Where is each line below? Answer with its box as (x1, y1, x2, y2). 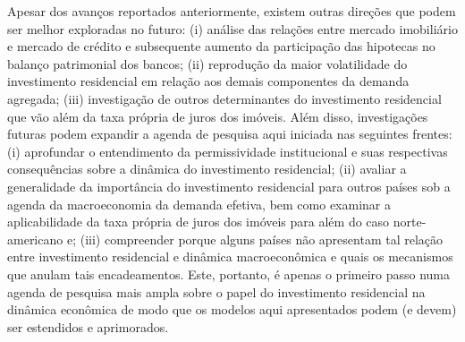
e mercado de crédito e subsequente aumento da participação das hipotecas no (7, 37, 435, 56)
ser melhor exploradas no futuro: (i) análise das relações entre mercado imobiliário (7, 19, 458, 38)
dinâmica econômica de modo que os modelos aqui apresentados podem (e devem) (7, 300, 457, 319)
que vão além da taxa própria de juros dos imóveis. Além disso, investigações (7, 107, 428, 125)
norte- (393, 212, 427, 231)
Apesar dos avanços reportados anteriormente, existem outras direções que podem (7, 2, 456, 20)
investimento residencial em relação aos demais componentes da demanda (7, 72, 410, 90)
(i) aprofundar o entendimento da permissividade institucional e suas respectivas (7, 141, 448, 160)
